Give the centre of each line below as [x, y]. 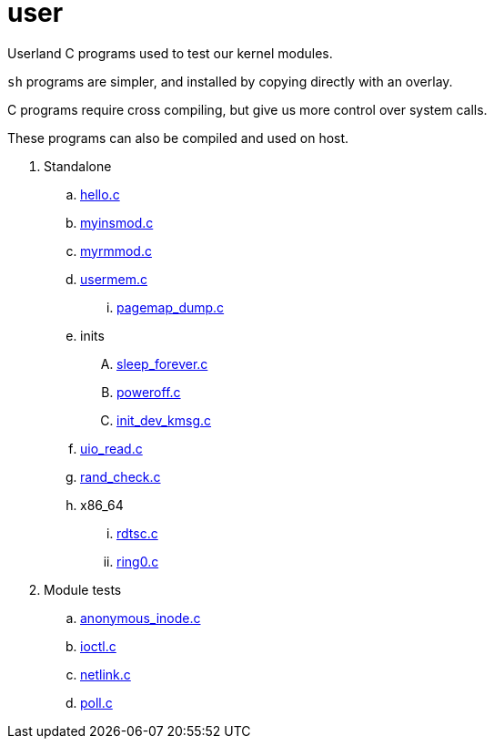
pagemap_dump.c [171, 307]
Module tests [83, 589]
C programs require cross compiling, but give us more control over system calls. [247, 109]
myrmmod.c [116, 250]
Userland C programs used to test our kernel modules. [170, 53]
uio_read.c [111, 448]
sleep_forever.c [162, 363]
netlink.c [106, 674]
